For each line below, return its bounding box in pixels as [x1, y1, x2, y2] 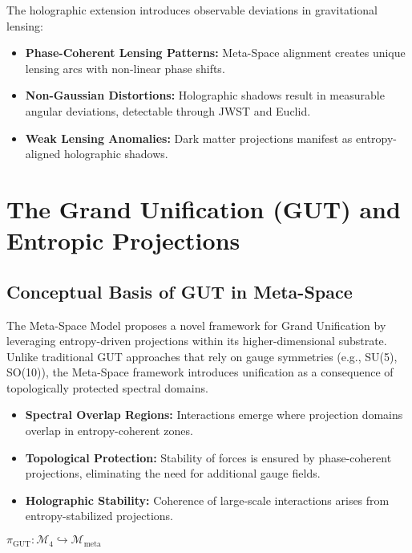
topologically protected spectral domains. [6, 379, 208, 396]
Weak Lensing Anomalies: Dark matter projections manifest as [25, 129, 353, 146]
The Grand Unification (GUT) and [6, 192, 401, 225]
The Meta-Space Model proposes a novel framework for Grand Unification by [6, 316, 386, 333]
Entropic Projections [6, 224, 240, 257]
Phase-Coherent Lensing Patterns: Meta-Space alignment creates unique [25, 44, 406, 61]
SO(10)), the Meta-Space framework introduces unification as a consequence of [6, 364, 394, 380]
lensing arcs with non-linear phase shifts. [25, 59, 225, 76]
